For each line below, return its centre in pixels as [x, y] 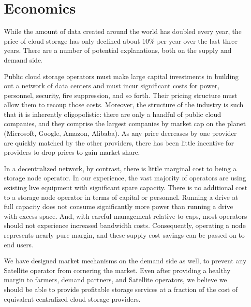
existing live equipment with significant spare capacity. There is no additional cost [126, 187]
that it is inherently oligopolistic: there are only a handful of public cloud [113, 114]
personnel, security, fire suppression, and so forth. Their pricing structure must [121, 95]
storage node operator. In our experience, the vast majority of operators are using [125, 178]
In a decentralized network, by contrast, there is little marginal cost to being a [120, 168]
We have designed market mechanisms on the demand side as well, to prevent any [125, 261]
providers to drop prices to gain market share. [72, 152]
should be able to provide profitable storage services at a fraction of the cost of [121, 289]
